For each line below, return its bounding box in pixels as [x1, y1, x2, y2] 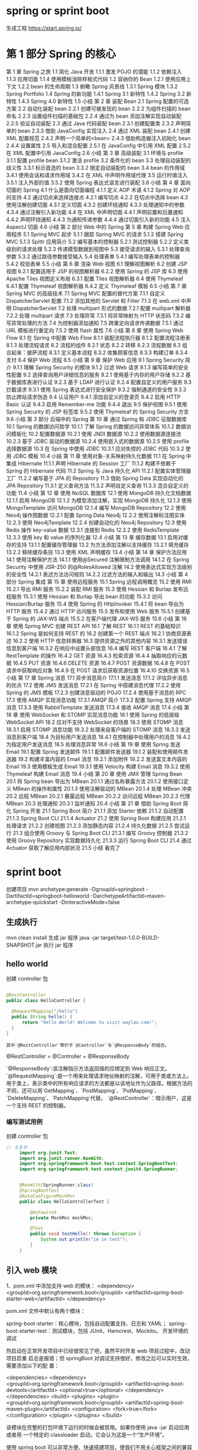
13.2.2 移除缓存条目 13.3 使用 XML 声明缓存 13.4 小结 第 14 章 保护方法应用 [6, 548, 187, 555]
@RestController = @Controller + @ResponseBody [6, 1053, 130, 1060]
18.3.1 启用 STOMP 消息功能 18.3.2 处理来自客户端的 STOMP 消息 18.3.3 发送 [6, 726, 191, 733]
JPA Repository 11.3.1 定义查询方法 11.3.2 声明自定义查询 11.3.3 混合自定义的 [6, 482, 189, 489]
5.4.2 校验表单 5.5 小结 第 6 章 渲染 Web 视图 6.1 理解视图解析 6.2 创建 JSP [6, 260, 188, 267]
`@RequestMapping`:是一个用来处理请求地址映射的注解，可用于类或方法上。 [6, 1072, 192, 1079]
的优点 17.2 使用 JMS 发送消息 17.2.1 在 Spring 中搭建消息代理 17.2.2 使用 [6, 681, 181, 688]
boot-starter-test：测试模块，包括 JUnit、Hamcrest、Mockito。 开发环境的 [6, 1327, 189, 1334]
